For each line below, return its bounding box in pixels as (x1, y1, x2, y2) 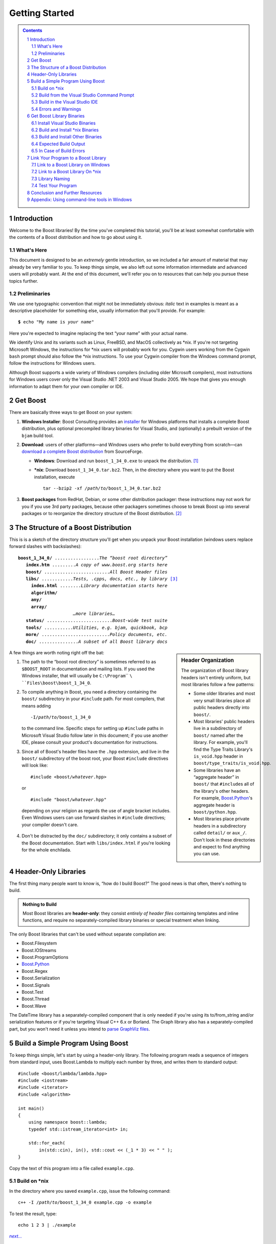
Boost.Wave (21, 1003, 47, 1009)
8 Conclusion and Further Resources (27, 190, 102, 196)
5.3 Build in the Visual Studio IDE (31, 99, 98, 105)
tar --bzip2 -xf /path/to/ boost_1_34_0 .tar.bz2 (43, 486, 161, 491)
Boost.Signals (21, 982, 50, 988)
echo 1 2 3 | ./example (18, 1222, 76, 1228)
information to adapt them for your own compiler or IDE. (9, 383, 124, 389)
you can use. (193, 851, 220, 857)
